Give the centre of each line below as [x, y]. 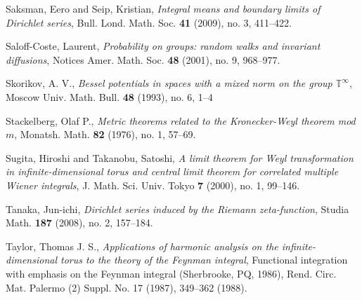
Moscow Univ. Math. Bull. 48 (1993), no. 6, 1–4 [109, 96]
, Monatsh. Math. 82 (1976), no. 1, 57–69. [105, 134]
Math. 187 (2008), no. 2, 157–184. [79, 223]
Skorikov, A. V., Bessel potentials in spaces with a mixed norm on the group [169, 83]
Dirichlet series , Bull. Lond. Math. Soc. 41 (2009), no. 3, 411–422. [149, 22]
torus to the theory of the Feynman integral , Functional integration [204, 260]
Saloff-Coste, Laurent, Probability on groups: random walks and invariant [163, 46]
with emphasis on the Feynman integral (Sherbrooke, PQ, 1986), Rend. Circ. [171, 273]
